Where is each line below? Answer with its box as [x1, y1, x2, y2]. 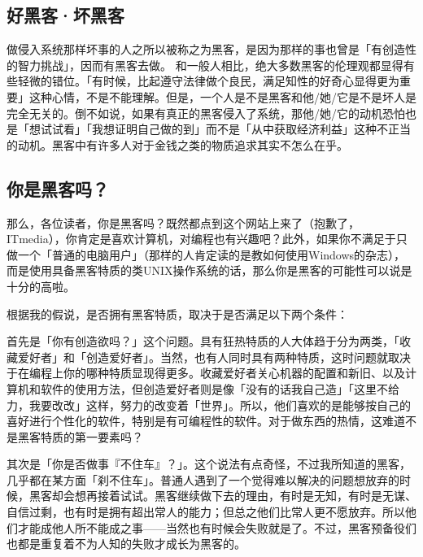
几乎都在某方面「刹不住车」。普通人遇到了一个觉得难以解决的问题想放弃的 [7, 471, 399, 488]
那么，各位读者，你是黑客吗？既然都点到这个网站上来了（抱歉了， [7, 214, 360, 231]
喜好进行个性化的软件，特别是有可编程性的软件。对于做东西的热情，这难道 [7, 412, 405, 429]
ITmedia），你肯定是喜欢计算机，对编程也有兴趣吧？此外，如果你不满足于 [7, 230, 396, 247]
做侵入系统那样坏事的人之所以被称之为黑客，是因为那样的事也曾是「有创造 [7, 41, 405, 58]
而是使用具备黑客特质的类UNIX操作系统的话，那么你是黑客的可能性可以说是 [7, 262, 412, 279]
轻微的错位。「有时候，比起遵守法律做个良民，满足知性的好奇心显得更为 [17, 72, 399, 89]
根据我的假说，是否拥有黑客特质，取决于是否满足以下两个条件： [7, 305, 348, 322]
